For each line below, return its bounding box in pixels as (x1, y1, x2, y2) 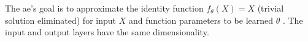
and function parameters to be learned (128, 13, 274, 26)
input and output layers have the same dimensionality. (5, 26, 209, 38)
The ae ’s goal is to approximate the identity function (5, 2, 204, 14)
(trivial (257, 2, 284, 14)
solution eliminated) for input (5, 13, 116, 26)
